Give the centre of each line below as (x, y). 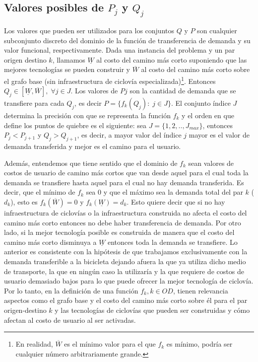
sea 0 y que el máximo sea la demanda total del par (164, 192)
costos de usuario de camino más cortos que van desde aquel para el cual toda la (126, 173)
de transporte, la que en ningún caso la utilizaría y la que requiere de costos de (124, 271)
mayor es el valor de (219, 135)
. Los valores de (94, 91)
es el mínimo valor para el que (110, 344)
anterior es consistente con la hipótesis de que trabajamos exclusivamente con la (126, 252)
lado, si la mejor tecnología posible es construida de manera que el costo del (119, 232)
